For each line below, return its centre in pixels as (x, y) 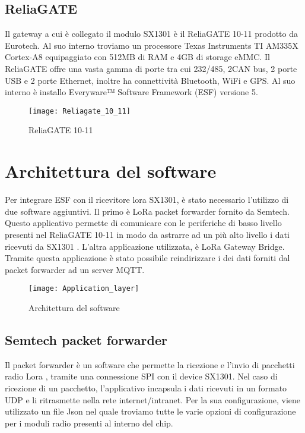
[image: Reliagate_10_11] (80, 111)
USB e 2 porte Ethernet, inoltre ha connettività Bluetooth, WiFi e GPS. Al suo (150, 80)
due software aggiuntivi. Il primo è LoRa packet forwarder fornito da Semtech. (147, 211)
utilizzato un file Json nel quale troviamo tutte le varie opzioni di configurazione (150, 411)
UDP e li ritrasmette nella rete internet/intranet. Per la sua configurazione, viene (153, 399)
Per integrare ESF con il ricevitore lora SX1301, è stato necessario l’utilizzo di (147, 200)
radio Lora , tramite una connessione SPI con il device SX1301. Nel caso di (141, 376)
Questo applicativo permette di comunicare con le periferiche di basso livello (143, 223)
